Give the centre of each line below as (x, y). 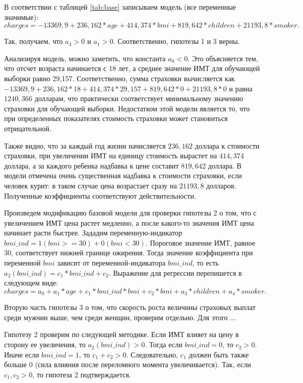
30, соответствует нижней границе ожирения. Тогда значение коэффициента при (129, 253)
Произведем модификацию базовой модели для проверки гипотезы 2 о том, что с (130, 213)
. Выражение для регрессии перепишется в (175, 272)
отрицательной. (28, 128)
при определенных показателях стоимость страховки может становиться (116, 118)
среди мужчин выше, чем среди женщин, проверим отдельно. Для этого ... (120, 317)
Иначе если (22, 354)
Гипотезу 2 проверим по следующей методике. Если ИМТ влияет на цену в (122, 334)
